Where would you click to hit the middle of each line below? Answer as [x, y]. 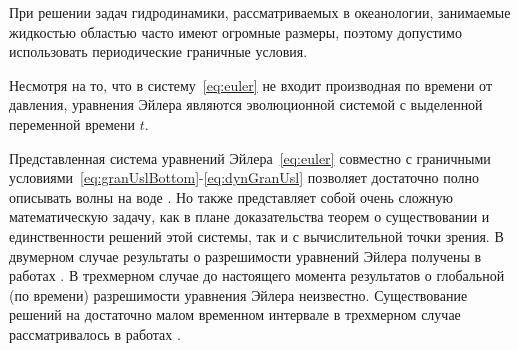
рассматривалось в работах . [95, 333]
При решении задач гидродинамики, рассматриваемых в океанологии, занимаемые [260, 12]
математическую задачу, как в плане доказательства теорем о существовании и [249, 216]
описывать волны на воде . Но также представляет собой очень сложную [231, 196]
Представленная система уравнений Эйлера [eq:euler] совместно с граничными [250, 157]
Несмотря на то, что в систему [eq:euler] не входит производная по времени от [251, 84]
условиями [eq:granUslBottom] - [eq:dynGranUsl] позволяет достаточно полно [244, 177]
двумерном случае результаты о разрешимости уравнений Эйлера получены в [245, 255]
